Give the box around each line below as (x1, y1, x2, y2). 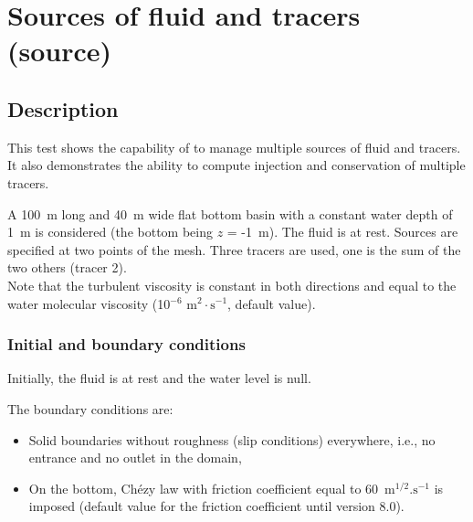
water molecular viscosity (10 (7, 293, 171, 313)
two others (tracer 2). (7, 258, 127, 277)
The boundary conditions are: (7, 399, 173, 418)
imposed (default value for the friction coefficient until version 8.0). (28, 496, 405, 516)
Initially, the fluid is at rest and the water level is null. (7, 368, 311, 388)
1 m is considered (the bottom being (7, 222, 213, 241)
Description (7, 94, 119, 123)
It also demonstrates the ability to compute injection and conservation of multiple (7, 155, 466, 175)
